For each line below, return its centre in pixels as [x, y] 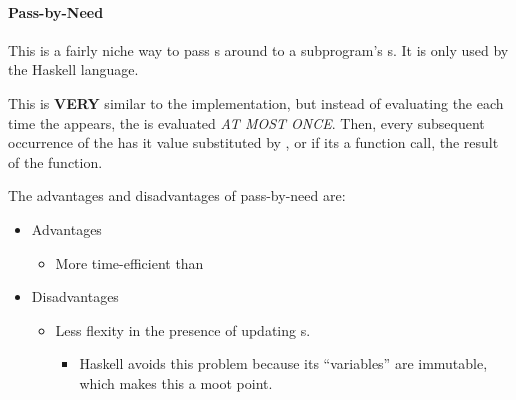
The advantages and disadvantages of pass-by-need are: [177, 195]
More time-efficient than [129, 262]
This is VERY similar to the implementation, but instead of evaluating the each [256, 102]
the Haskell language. [73, 69]
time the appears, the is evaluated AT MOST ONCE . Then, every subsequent [246, 122]
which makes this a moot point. [176, 382]
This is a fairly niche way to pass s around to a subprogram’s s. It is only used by [258, 49]
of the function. [55, 161]
